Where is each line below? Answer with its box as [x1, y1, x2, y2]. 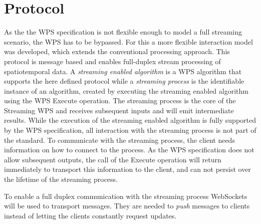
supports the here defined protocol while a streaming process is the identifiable [4, 76, 244, 86]
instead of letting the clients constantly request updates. [4, 210, 177, 220]
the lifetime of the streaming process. [4, 174, 118, 184]
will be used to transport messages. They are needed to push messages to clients [4, 200, 250, 211]
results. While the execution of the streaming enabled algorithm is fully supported [4, 115, 256, 125]
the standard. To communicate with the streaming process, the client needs [4, 134, 235, 145]
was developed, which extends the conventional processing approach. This [4, 46, 230, 57]
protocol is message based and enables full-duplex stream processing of [4, 56, 221, 66]
